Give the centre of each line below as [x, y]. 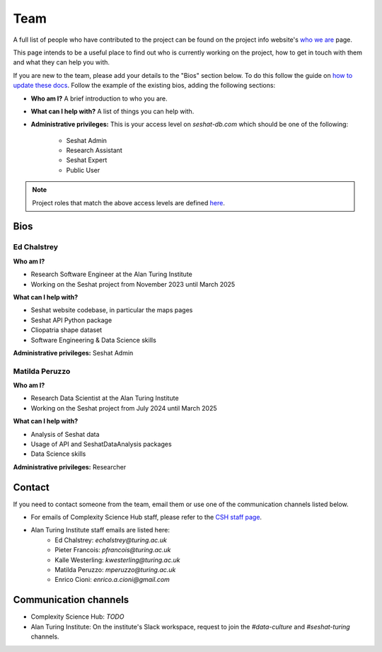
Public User [83, 170]
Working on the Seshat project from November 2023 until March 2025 [133, 284]
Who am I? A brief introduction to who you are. [99, 98]
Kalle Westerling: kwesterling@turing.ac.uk [117, 560]
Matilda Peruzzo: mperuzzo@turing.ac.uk [115, 570]
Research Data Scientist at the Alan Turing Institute [105, 398]
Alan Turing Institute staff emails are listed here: [100, 530]
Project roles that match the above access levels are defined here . [129, 202]
